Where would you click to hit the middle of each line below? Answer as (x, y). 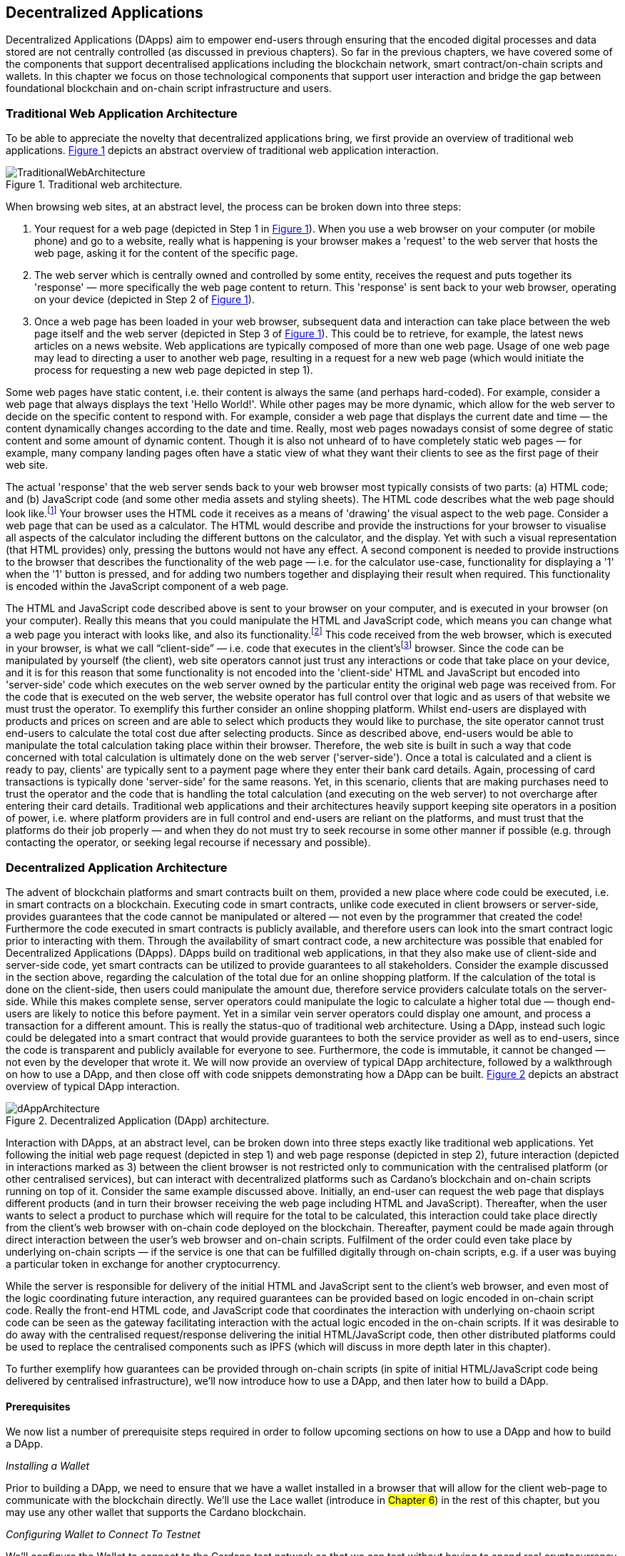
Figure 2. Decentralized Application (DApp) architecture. (138, 1120)
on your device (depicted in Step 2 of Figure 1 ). (144, 300)
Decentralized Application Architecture (117, 867)
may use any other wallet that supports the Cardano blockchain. (156, 1512)
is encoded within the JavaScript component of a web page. (147, 586)
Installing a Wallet (48, 1466)
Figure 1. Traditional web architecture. (94, 185)
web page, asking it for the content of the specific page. (166, 253)
